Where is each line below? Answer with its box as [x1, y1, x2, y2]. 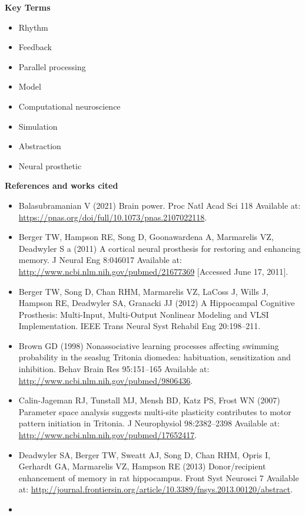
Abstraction [18, 140, 61, 152]
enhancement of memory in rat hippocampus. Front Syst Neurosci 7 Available [18, 471, 299, 484]
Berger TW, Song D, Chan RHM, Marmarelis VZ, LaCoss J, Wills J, [18, 285, 268, 297]
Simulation [18, 120, 58, 132]
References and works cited [5, 179, 118, 192]
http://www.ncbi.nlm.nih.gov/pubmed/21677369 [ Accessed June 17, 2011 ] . [18, 265, 289, 277]
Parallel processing [18, 60, 86, 73]
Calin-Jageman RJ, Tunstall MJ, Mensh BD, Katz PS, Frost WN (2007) [18, 394, 280, 406]
